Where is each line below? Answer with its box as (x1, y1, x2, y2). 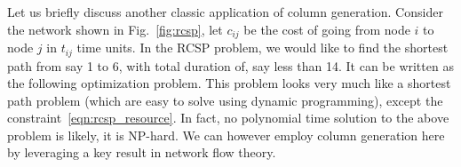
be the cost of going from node (243, 20, 410, 38)
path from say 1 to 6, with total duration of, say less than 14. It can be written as (7, 56, 454, 75)
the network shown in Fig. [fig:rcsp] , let (7, 20, 223, 38)
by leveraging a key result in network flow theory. (7, 143, 276, 162)
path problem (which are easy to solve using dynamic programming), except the (7, 91, 443, 109)
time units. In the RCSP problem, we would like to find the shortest (76, 38, 449, 57)
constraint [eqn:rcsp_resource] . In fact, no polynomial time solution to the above (7, 108, 449, 127)
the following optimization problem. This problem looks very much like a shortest (7, 74, 451, 92)
